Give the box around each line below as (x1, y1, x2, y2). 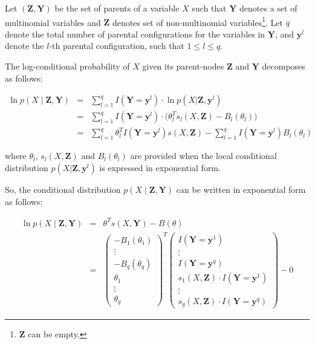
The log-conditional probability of (5, 60, 130, 73)
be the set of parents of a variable (54, 2, 180, 14)
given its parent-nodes (142, 60, 224, 73)
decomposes (262, 60, 305, 73)
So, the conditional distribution (5, 183, 121, 195)
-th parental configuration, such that (49, 39, 184, 52)
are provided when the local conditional (130, 149, 277, 162)
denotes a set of (239, 2, 297, 14)
